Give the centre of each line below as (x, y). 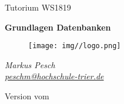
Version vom (27, 96)
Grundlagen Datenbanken (58, 27)
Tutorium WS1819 (38, 7)
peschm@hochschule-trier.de (54, 76)
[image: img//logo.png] (75, 46)
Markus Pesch (30, 64)
